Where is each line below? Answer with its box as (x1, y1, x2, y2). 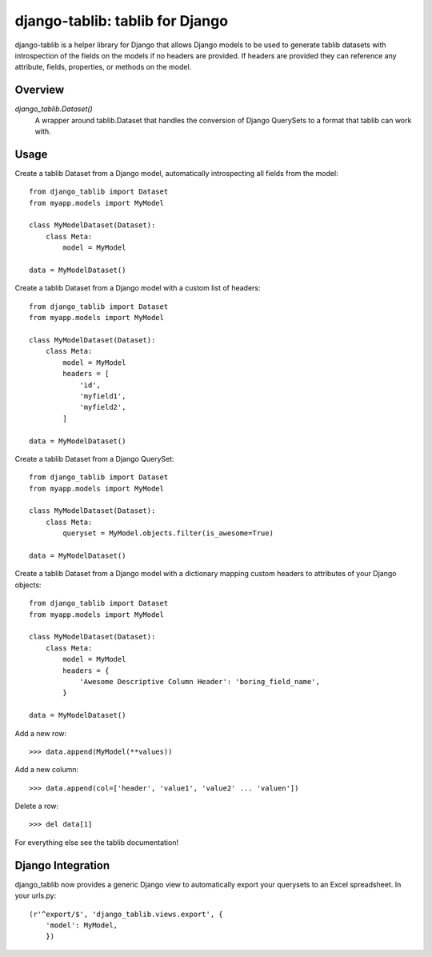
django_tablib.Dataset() (14, 104, 94, 114)
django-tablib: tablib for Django (14, 12, 228, 30)
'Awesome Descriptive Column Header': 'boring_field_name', (79, 677, 320, 686)
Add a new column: (14, 765, 79, 775)
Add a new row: (14, 728, 67, 738)
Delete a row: (14, 801, 59, 811)
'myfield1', (79, 391, 126, 400)
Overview (14, 83, 65, 97)
